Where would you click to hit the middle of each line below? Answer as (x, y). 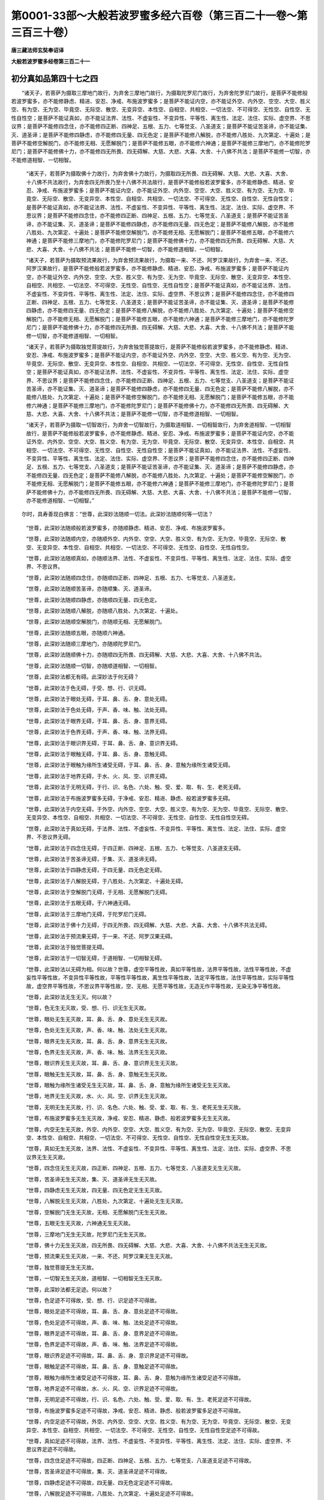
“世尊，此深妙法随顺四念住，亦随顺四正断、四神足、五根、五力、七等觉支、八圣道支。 (133, 577)
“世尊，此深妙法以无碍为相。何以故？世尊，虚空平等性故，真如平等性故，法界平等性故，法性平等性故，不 (156, 969)
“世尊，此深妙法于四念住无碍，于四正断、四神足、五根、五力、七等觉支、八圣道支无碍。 (135, 848)
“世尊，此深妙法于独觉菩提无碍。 (67, 947)
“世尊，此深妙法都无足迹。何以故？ (70, 1289)
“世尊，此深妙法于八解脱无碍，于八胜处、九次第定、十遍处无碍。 (106, 881)
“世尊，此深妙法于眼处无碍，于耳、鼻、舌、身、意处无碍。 (98, 699)
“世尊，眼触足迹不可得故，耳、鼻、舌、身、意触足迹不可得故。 (103, 1366)
